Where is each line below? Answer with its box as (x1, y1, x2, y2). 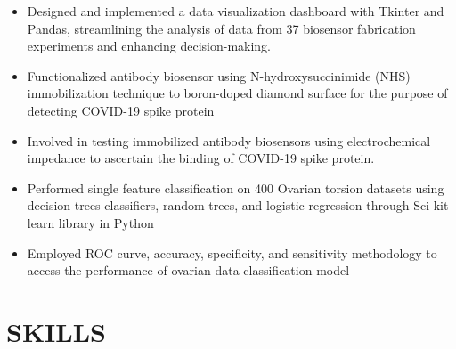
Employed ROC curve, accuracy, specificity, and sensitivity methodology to (27, 243, 437, 262)
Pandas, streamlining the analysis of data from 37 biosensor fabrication (27, 19, 416, 37)
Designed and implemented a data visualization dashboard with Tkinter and (27, 2, 444, 20)
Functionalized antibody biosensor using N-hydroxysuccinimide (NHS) (27, 66, 411, 85)
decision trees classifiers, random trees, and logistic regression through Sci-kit (27, 196, 449, 215)
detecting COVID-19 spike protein (27, 101, 215, 119)
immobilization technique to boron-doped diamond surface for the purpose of (27, 84, 448, 102)
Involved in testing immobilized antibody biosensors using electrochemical (27, 131, 431, 150)
